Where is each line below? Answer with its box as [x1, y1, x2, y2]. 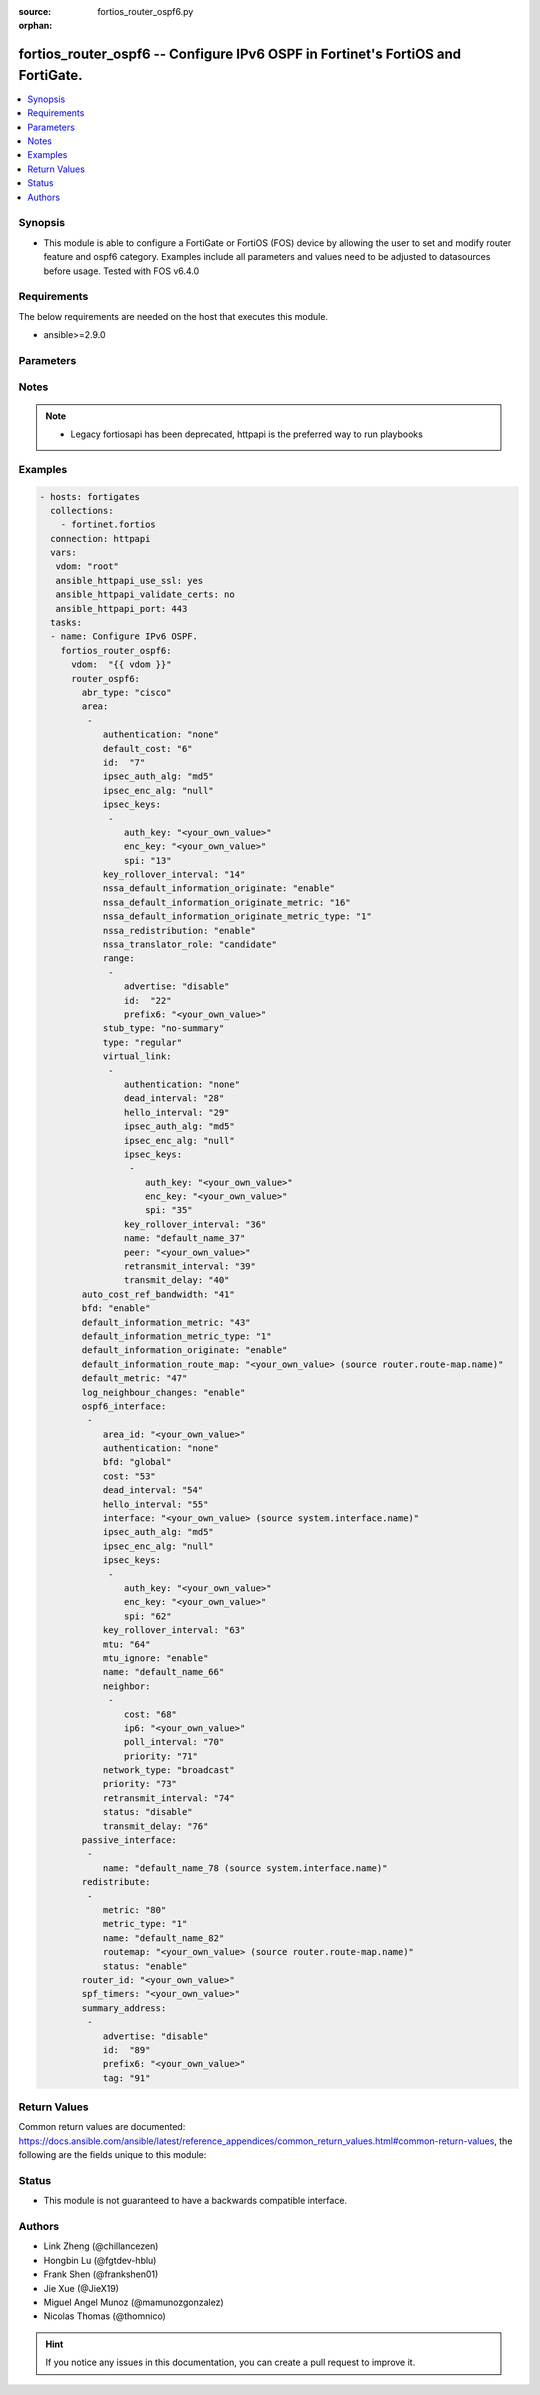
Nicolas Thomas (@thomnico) [43, 2310, 167, 2322]
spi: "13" [123, 855, 172, 866]
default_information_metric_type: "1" [81, 1330, 272, 1342]
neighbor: [102, 1680, 151, 1692]
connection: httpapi [50, 533, 151, 544]
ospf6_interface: [81, 1400, 167, 1412]
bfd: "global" [102, 1456, 172, 1468]
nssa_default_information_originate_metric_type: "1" [102, 911, 372, 922]
